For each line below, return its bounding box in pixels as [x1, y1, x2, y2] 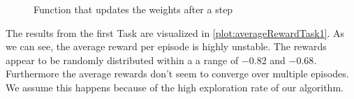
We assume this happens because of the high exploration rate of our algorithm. [6, 79, 344, 94]
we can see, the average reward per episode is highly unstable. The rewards [6, 39, 327, 54]
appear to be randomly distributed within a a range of [6, 52, 239, 67]
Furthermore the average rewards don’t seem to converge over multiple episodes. [6, 66, 349, 81]
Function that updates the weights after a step [34, 2, 233, 16]
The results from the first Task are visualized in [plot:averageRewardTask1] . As [6, 25, 345, 40]
